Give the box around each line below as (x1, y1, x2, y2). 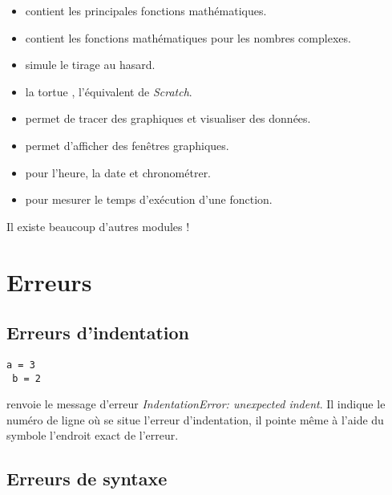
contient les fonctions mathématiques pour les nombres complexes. (25, 29, 351, 46)
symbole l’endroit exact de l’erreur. (6, 427, 179, 444)
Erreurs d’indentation (6, 320, 189, 345)
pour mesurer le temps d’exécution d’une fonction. (25, 191, 273, 208)
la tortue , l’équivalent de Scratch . (25, 83, 192, 99)
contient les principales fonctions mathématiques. (25, 2, 267, 18)
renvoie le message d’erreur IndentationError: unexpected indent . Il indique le (6, 396, 386, 412)
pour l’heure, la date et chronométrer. (25, 164, 212, 181)
